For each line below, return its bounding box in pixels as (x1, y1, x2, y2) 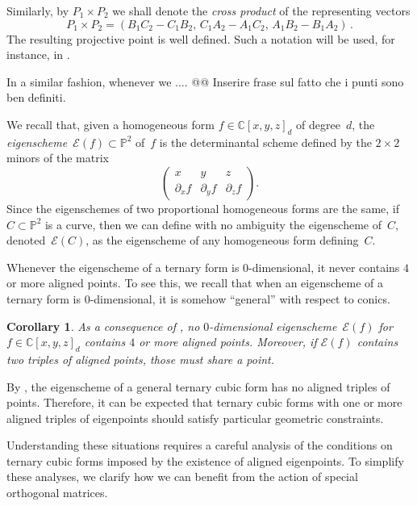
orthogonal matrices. (6, 484, 108, 501)
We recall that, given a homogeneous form (6, 115, 215, 132)
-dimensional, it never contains (248, 258, 400, 275)
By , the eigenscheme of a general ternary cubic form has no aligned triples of (6, 378, 390, 395)
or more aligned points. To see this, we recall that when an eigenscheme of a (6, 274, 384, 291)
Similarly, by (6, 2, 69, 19)
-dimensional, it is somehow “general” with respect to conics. (90, 290, 390, 307)
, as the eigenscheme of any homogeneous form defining (85, 232, 359, 249)
